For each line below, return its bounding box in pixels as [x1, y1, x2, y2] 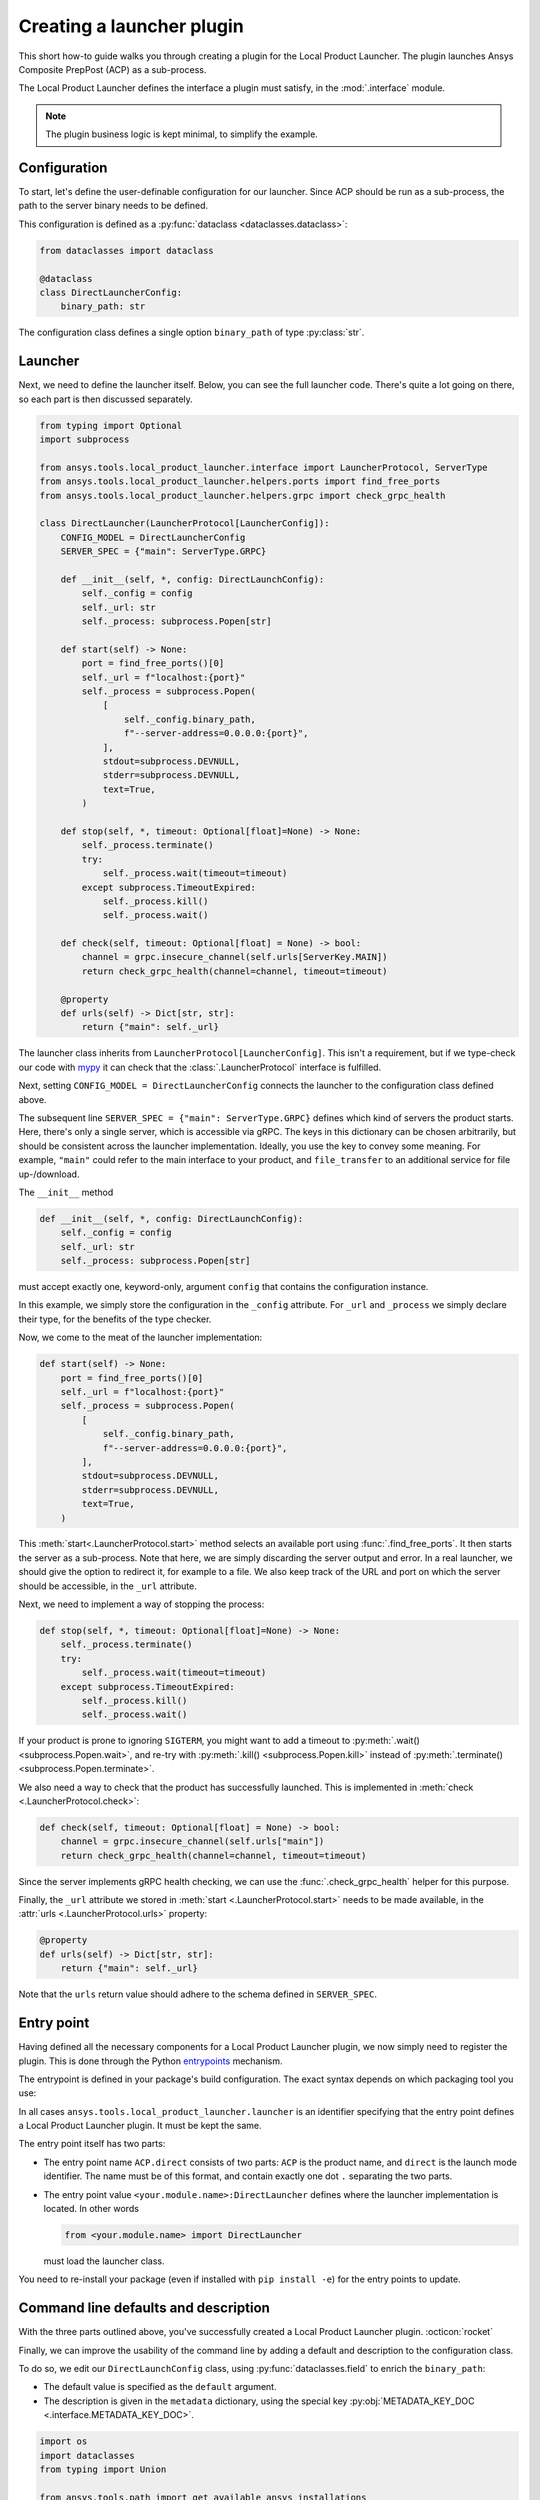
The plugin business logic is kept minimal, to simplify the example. [45, 128, 319, 140]
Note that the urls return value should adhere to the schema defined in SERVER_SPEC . [18, 1988, 378, 2000]
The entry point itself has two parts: [18, 2138, 166, 2150]
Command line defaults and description [18, 2300, 270, 2317]
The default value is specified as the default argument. [43, 2381, 277, 2393]
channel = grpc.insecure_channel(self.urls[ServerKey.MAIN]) [81, 951, 388, 963]
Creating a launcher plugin [18, 15, 244, 37]
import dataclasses [39, 2450, 135, 2461]
